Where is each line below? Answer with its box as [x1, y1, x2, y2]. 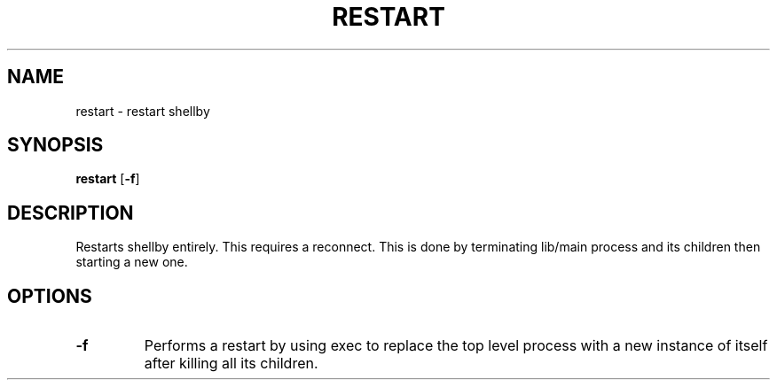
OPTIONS [7, 284, 92, 307]
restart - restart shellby [75, 103, 210, 119]
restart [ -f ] [75, 171, 140, 187]
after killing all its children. [144, 354, 318, 373]
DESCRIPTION [7, 201, 134, 224]
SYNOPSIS [7, 134, 104, 157]
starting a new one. [75, 254, 188, 270]
